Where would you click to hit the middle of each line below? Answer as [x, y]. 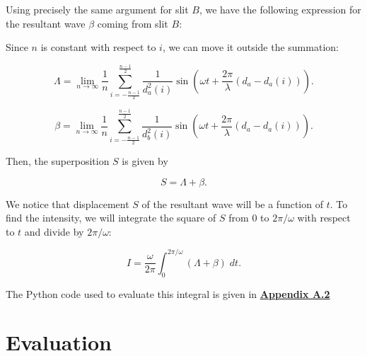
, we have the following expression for [280, 9]
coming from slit [133, 23]
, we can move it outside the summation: [250, 47]
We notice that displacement [68, 203]
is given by [145, 160]
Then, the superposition [58, 160]
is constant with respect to [98, 47]
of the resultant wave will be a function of [232, 203]
